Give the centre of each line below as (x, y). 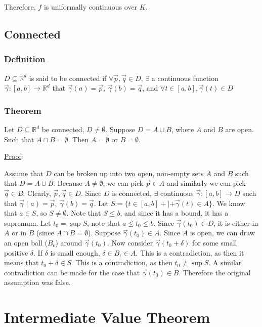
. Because (68, 183)
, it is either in (236, 222)
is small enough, (75, 252)
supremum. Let (28, 222)
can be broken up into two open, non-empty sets (129, 173)
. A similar (225, 262)
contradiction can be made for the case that (72, 272)
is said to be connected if (68, 78)
